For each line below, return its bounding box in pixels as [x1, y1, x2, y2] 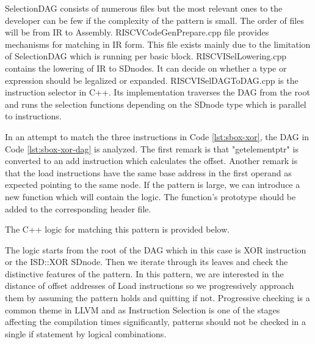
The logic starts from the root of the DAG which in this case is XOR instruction [5, 243, 306, 256]
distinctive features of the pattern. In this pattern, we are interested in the [5, 267, 284, 280]
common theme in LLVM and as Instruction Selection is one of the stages [5, 303, 280, 316]
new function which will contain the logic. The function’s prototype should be [5, 190, 296, 203]
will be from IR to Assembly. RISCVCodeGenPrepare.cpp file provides [5, 26, 269, 39]
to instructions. [5, 110, 62, 122]
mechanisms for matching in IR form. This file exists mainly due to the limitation [5, 37, 311, 50]
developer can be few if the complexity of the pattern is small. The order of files [5, 13, 304, 26]
